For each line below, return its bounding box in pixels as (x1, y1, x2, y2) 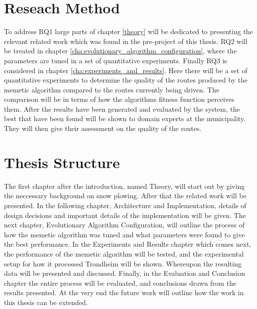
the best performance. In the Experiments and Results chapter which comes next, (4, 239, 252, 249)
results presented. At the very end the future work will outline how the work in (4, 287, 244, 298)
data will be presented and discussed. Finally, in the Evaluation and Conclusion (4, 268, 245, 278)
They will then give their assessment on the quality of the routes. (4, 123, 202, 133)
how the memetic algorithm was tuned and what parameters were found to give (4, 229, 245, 239)
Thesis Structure (4, 152, 120, 172)
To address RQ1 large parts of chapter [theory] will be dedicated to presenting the (4, 26, 253, 37)
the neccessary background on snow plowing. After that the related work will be (4, 190, 247, 201)
